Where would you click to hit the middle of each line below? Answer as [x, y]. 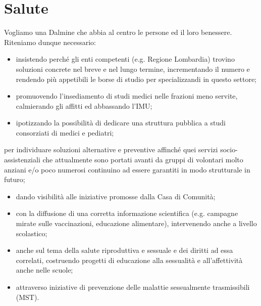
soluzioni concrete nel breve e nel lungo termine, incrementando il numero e [133, 69]
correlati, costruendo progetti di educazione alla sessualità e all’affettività [129, 260]
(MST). [28, 297]
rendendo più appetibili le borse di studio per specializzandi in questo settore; [136, 79]
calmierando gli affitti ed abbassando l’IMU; [84, 105]
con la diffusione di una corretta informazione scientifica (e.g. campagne [127, 213]
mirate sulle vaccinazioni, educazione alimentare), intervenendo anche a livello [136, 223]
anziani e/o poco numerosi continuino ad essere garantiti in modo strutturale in [127, 169]
